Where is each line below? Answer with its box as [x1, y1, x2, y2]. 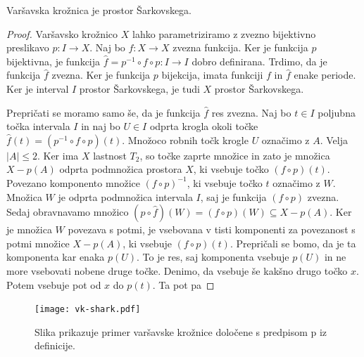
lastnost [93, 148, 127, 162]
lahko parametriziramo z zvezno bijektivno [132, 26, 316, 41]
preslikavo [6, 40, 49, 55]
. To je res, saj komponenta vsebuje [137, 249, 289, 264]
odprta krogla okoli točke [149, 119, 258, 134]
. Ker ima [37, 148, 79, 162]
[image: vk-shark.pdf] [34, 304, 141, 315]
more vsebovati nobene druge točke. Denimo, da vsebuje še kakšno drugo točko [6, 263, 348, 278]
